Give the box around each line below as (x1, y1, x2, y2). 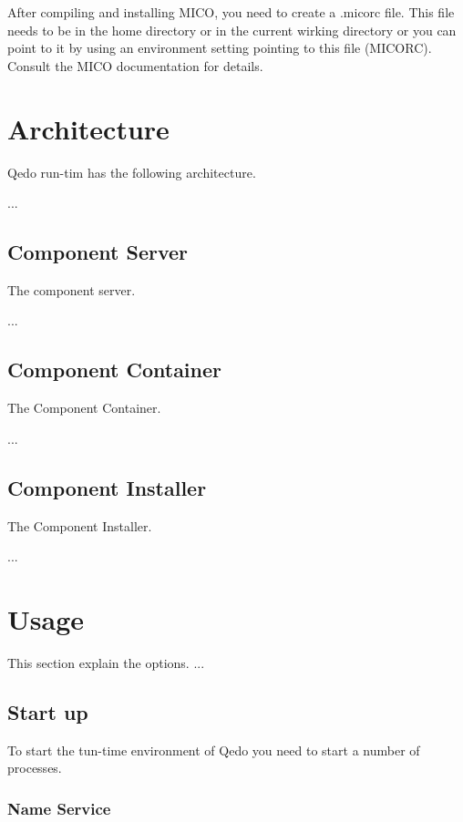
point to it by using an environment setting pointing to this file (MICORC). (7, 38, 432, 57)
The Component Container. (7, 398, 161, 417)
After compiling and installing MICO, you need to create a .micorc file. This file (7, 3, 455, 21)
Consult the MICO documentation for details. (7, 56, 263, 75)
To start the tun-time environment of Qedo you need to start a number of (7, 740, 420, 759)
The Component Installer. (7, 516, 152, 535)
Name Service (7, 796, 111, 819)
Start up (7, 697, 88, 725)
